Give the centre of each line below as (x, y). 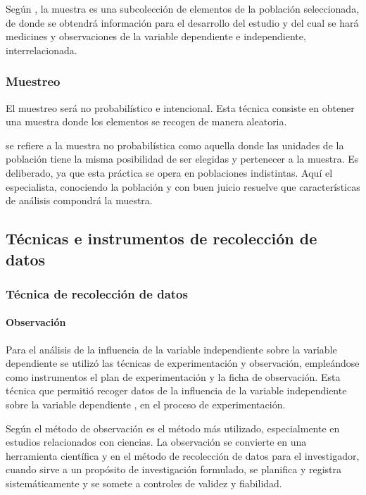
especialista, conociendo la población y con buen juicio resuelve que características (183, 186)
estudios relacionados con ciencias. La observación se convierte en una (156, 442)
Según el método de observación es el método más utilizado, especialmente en (173, 428)
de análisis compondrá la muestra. (79, 200)
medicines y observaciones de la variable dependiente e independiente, (156, 36)
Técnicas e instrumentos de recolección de (162, 238)
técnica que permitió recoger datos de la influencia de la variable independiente (176, 390)
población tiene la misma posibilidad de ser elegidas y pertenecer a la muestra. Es (182, 159)
